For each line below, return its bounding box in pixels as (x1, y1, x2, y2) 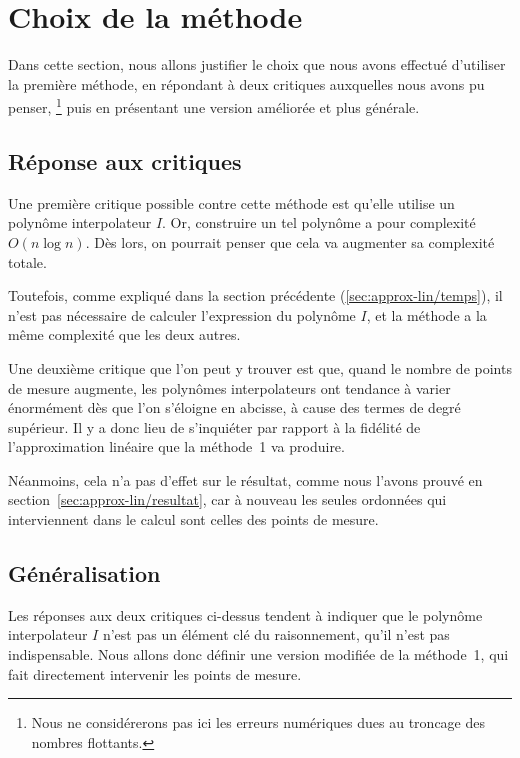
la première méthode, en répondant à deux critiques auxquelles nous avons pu (8, 73, 485, 94)
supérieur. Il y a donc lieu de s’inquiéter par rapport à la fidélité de (8, 416, 421, 437)
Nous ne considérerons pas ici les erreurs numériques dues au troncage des (31, 712, 485, 733)
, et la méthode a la (366, 304, 487, 325)
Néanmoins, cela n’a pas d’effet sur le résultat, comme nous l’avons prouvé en (8, 469, 483, 490)
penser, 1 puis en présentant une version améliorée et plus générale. (8, 94, 420, 117)
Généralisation (8, 558, 161, 589)
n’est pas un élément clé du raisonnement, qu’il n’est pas (102, 624, 450, 645)
